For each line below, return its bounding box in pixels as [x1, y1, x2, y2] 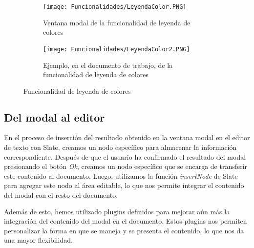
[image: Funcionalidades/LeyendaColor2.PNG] [43, 45, 190, 53]
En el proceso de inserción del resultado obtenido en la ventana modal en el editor [4, 132, 250, 143]
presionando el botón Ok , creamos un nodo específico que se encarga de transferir [4, 161, 248, 171]
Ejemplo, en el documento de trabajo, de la [43, 60, 173, 70]
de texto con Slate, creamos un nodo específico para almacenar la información [4, 142, 237, 152]
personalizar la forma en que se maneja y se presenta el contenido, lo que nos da [4, 225, 244, 235]
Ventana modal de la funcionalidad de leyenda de [43, 17, 190, 27]
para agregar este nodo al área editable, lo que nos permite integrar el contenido [4, 180, 244, 190]
